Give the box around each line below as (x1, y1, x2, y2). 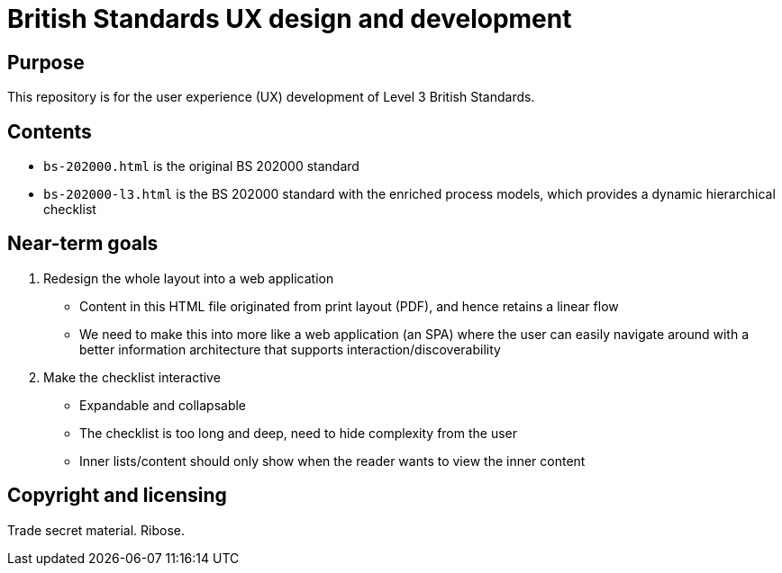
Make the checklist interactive (43, 369, 221, 385)
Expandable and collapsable (79, 397, 247, 413)
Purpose (7, 50, 85, 74)
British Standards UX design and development (7, 4, 572, 34)
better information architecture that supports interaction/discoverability (79, 341, 501, 357)
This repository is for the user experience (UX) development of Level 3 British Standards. (7, 89, 535, 105)
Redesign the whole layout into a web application (43, 270, 334, 286)
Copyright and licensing (7, 484, 227, 507)
